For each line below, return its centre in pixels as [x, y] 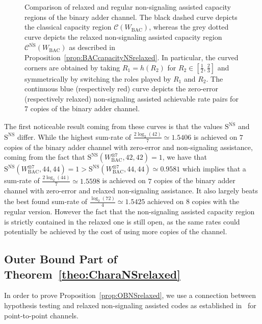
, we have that [185, 157]
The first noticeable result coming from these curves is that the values [113, 126]
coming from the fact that [45, 157]
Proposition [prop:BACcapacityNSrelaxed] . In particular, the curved [132, 57]
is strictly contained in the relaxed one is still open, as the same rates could [122, 221]
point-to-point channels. [41, 315]
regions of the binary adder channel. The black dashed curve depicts [131, 17]
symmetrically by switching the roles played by [98, 78]
